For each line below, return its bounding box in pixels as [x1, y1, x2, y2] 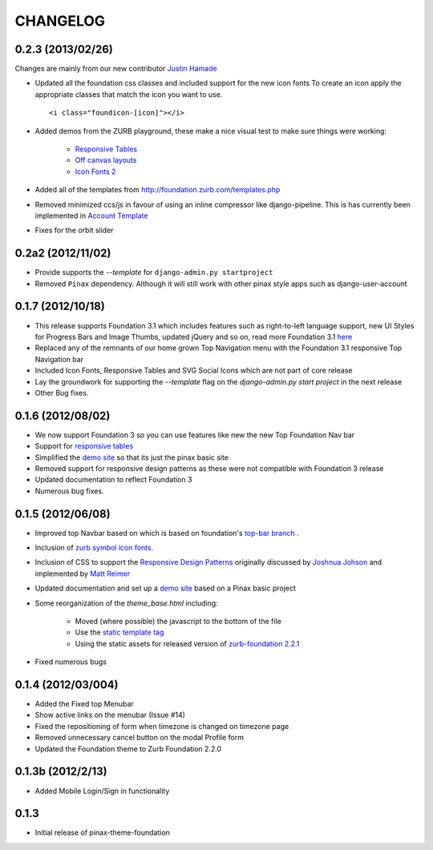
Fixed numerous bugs [34, 657, 107, 667]
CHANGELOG [14, 12, 106, 30]
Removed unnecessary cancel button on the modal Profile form [34, 733, 245, 743]
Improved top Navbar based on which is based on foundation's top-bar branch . [34, 528, 300, 538]
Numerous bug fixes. [34, 485, 104, 496]
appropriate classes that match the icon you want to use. [34, 89, 223, 99]
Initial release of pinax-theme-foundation [34, 828, 170, 837]
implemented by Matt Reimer [34, 569, 131, 578]
